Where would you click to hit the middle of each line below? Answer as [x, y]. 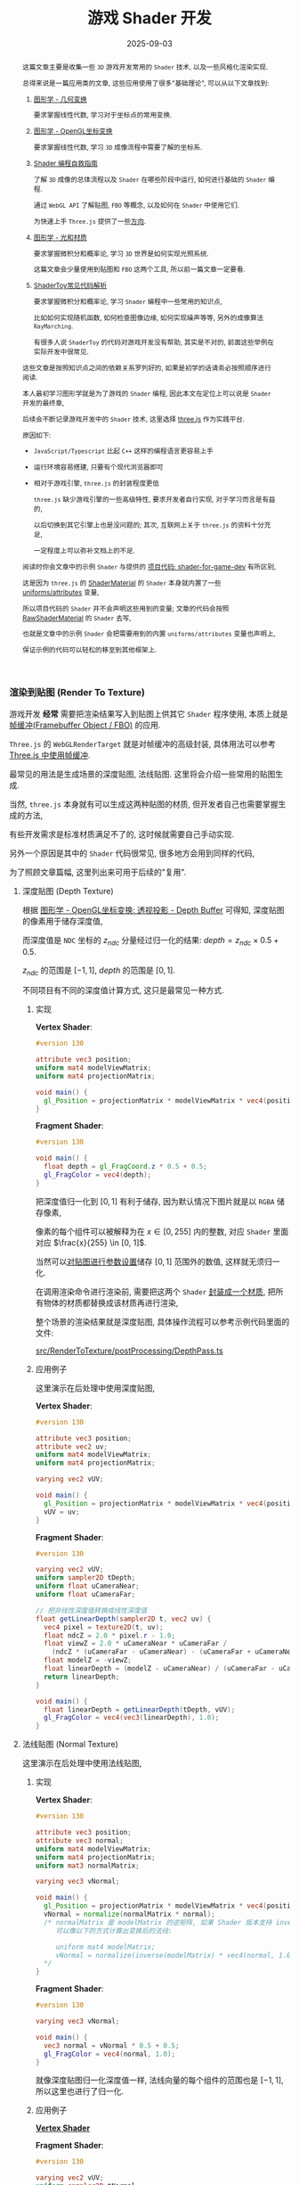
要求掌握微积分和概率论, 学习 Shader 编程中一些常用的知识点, [128, 302]
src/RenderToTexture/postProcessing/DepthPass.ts [129, 1351]
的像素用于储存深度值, [62, 921]
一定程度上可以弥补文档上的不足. [85, 550]
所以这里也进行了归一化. [80, 2091]
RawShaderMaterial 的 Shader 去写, [77, 617]
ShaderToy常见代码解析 [71, 286]
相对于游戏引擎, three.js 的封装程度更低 [97, 484]
